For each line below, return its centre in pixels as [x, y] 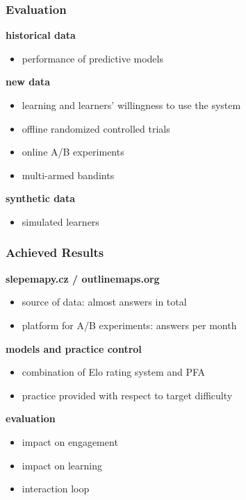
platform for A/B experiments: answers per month [129, 325]
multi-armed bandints [68, 175]
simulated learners [60, 221]
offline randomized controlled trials [96, 128]
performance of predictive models [92, 58]
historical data [41, 35]
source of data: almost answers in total [104, 302]
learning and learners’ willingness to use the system [131, 105]
